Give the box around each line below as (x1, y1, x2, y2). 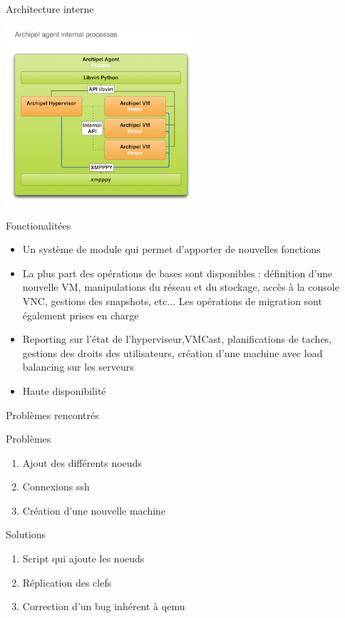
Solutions (6, 527, 46, 542)
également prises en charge (22, 307, 139, 322)
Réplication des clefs (22, 575, 112, 589)
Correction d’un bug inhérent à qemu (22, 599, 185, 614)
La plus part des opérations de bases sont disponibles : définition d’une (22, 265, 333, 280)
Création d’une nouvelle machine (22, 503, 166, 517)
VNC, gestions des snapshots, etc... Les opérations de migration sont (22, 293, 322, 308)
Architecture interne (6, 1, 94, 16)
